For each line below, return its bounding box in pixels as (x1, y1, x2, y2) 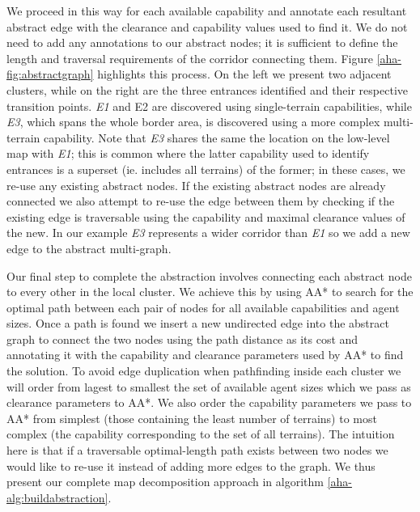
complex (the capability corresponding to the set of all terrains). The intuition (6, 425, 395, 442)
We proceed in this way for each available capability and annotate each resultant (6, 2, 407, 19)
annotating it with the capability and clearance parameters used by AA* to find (6, 346, 404, 363)
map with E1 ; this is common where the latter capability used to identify (6, 145, 370, 162)
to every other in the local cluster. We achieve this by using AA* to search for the (6, 283, 414, 300)
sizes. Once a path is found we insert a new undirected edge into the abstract (6, 315, 389, 332)
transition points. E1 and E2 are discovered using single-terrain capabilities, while (6, 97, 412, 114)
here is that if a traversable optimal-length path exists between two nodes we (6, 442, 388, 459)
